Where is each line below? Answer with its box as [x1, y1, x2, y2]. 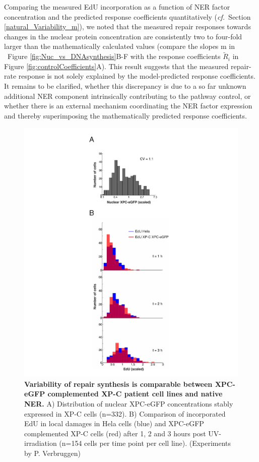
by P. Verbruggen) [24, 448, 81, 458]
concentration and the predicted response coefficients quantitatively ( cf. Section [4, 11, 251, 22]
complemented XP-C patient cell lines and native [47, 388, 223, 399]
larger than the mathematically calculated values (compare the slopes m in [4, 41, 235, 51]
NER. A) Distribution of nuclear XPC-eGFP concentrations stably [24, 398, 233, 409]
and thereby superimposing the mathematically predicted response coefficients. [4, 110, 247, 121]
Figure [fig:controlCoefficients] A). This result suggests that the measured [4, 61, 229, 71]
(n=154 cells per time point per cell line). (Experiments [59, 438, 231, 448]
